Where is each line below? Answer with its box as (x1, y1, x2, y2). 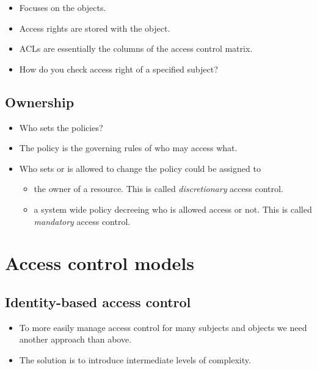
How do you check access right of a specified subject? (19, 62, 218, 75)
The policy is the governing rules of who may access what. (19, 141, 238, 154)
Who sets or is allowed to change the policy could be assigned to (19, 162, 261, 174)
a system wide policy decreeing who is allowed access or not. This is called (34, 202, 312, 215)
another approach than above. (19, 333, 132, 346)
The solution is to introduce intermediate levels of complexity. (19, 353, 251, 366)
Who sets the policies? (19, 121, 103, 133)
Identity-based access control (5, 292, 191, 311)
